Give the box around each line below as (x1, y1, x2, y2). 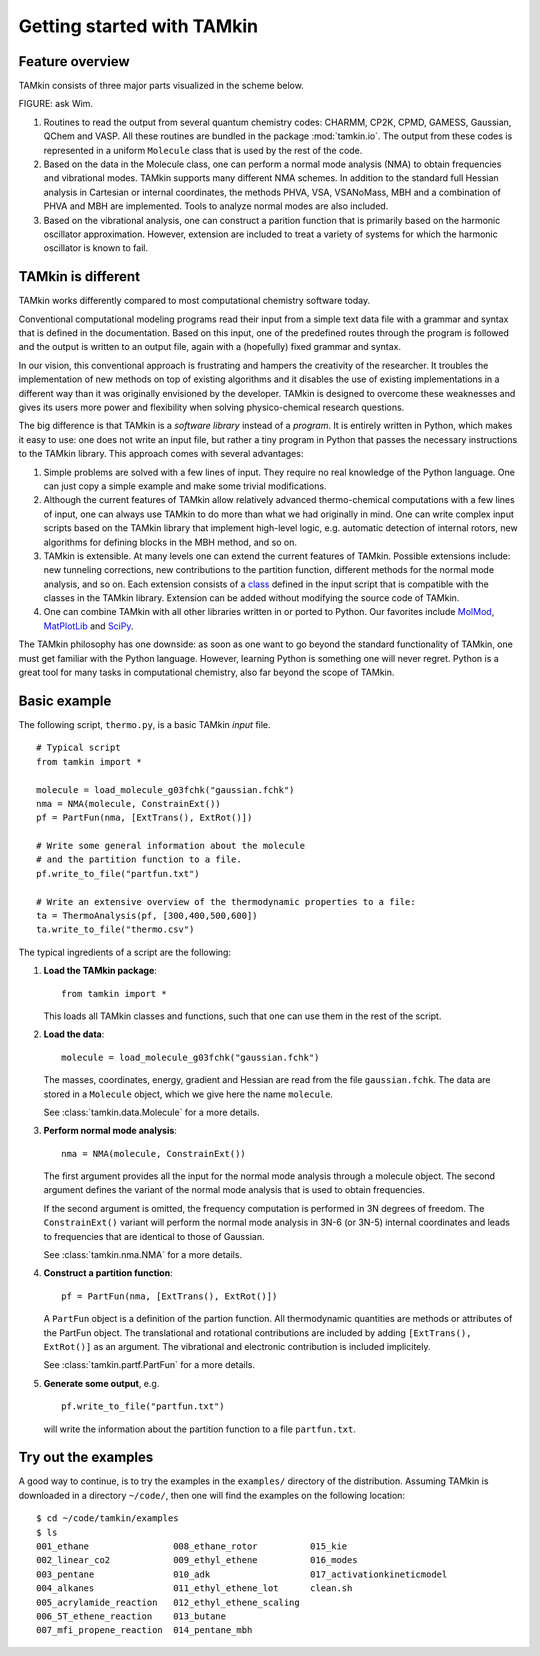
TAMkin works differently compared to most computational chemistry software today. (18, 295, 370, 307)
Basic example (18, 692, 112, 709)
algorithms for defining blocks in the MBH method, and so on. (43, 536, 297, 548)
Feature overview (18, 53, 130, 70)
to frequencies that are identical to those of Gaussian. (43, 1230, 265, 1242)
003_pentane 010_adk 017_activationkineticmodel (36, 1568, 448, 1580)
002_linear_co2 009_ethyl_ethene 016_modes (36, 1555, 359, 1566)
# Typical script (36, 742, 121, 754)
